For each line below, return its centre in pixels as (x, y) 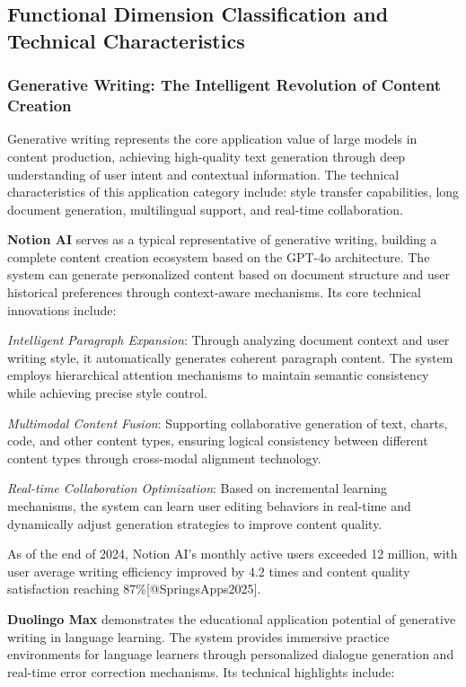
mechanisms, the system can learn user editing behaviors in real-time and (209, 506)
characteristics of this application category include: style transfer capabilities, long (233, 192)
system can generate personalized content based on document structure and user (229, 274)
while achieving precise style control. (108, 393)
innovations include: (62, 309)
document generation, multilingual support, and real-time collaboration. (205, 209)
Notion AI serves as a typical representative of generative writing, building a (222, 239)
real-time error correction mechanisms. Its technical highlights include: (201, 671)
